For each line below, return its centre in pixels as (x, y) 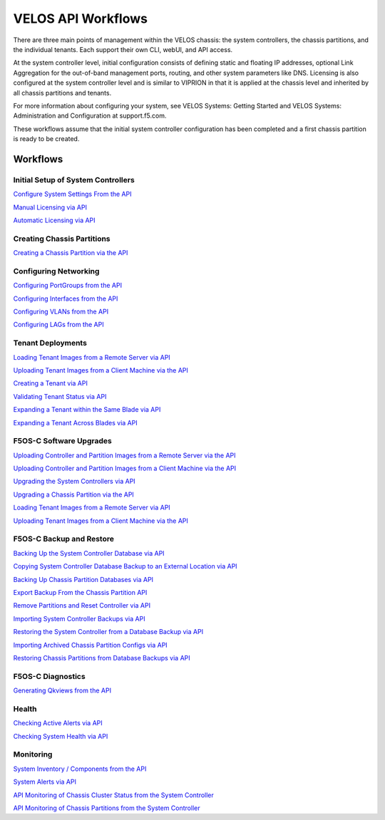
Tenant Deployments (50, 343)
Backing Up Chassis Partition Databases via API (83, 579)
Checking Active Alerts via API (58, 723)
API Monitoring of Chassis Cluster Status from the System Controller (113, 795)
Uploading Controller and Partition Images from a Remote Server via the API (124, 455)
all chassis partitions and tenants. (62, 93)
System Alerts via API (45, 782)
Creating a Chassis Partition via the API (71, 253)
